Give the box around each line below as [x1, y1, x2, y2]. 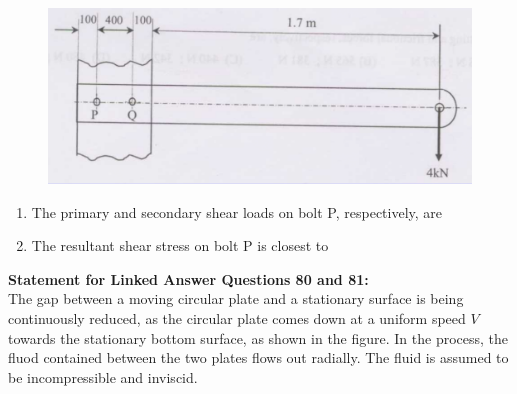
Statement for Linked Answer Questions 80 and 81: [8, 268, 369, 289]
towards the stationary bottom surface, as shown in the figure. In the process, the [8, 327, 509, 348]
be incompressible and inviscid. [8, 366, 198, 387]
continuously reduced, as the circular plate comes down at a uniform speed [8, 307, 466, 328]
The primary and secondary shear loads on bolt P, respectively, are [31, 201, 443, 222]
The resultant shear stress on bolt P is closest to [31, 235, 329, 256]
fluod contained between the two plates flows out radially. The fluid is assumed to [8, 347, 509, 368]
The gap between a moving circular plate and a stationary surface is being [8, 288, 464, 309]
